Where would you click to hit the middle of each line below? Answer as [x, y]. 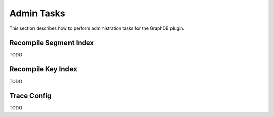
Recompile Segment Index [52, 43]
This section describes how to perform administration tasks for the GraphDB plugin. [97, 28]
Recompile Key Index [43, 69]
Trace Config [30, 96]
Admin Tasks [37, 13]
